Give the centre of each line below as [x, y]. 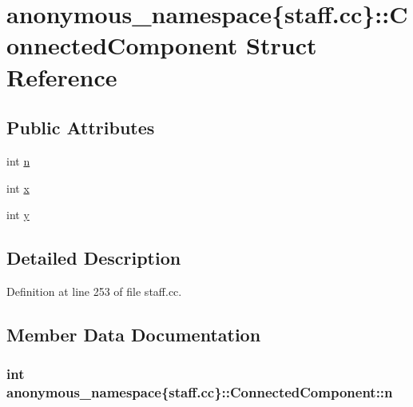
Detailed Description [94, 258]
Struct [282, 45]
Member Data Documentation [134, 334]
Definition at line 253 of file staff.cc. [94, 291]
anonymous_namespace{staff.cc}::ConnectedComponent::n [200, 392]
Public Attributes [81, 128]
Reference [62, 76]
